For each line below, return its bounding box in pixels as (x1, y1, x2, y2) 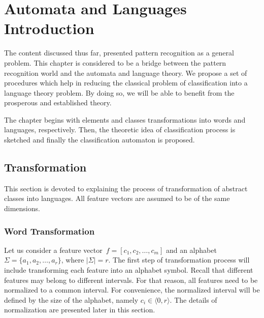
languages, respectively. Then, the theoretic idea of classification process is (4, 124, 236, 135)
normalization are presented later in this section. (4, 304, 155, 315)
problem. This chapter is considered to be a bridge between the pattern (4, 57, 226, 68)
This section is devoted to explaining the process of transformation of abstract (4, 183, 248, 193)
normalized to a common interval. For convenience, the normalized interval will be (4, 284, 260, 295)
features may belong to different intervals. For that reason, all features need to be (4, 274, 258, 285)
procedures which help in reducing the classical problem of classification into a (4, 77, 248, 88)
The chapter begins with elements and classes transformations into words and (4, 114, 246, 125)
